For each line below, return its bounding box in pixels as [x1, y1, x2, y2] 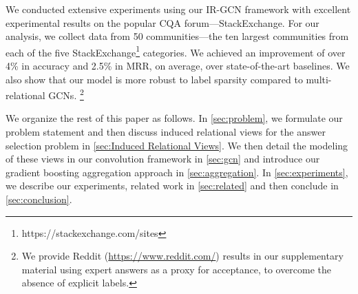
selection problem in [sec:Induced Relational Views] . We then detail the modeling [6, 138, 348, 152]
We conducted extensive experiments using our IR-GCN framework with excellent [6, 2, 351, 16]
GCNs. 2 [48, 86, 84, 102]
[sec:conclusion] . [6, 192, 72, 207]
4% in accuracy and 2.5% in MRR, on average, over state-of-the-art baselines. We [6, 59, 350, 73]
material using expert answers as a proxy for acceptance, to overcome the [21, 262, 332, 276]
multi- [306, 72, 332, 86]
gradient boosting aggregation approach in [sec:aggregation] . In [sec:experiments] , [6, 165, 348, 179]
